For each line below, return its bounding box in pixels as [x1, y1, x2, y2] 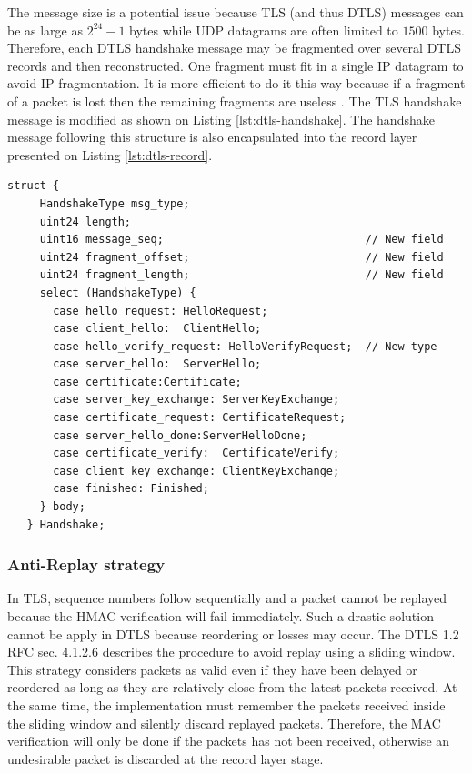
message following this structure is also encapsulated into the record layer [7, 127, 417, 146]
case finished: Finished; [53, 482, 209, 496]
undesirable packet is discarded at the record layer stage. [7, 749, 324, 768]
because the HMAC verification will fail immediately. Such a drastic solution [7, 607, 434, 626]
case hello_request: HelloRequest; [53, 304, 268, 317]
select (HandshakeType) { [39, 286, 196, 299]
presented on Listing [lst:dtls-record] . [7, 145, 213, 164]
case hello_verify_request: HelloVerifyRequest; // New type [53, 339, 437, 353]
